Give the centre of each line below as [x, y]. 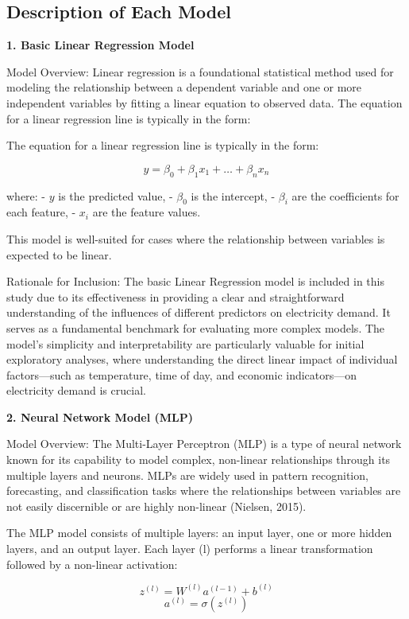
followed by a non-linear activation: [92, 564]
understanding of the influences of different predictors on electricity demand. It [199, 312]
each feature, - [41, 212]
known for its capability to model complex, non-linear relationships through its [199, 459]
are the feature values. [147, 212]
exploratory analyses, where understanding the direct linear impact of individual [202, 359]
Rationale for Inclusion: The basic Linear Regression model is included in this [195, 281]
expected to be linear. [59, 254]
